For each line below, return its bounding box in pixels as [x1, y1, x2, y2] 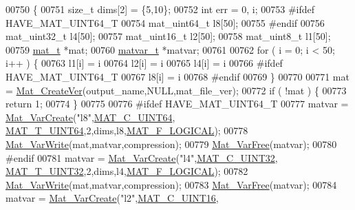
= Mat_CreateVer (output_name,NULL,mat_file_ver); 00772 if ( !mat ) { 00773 [6, 83, 347, 97]
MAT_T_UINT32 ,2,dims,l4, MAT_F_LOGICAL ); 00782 [6, 164, 248, 178]
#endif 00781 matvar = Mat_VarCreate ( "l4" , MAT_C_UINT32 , [6, 150, 278, 165]
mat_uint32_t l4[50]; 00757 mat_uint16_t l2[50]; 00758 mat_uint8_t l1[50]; [6, 29, 331, 43]
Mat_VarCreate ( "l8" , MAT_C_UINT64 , [6, 109, 175, 124]
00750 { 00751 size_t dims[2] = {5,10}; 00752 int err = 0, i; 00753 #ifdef [6, 2, 315, 16]
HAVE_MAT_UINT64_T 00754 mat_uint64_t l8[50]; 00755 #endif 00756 [6, 15, 325, 30]
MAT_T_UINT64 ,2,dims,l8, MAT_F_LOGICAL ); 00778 [6, 123, 248, 138]
